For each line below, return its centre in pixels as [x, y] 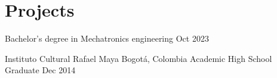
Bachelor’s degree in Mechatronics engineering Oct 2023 [107, 38]
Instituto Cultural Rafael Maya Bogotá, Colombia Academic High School [138, 58]
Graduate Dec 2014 [40, 70]
